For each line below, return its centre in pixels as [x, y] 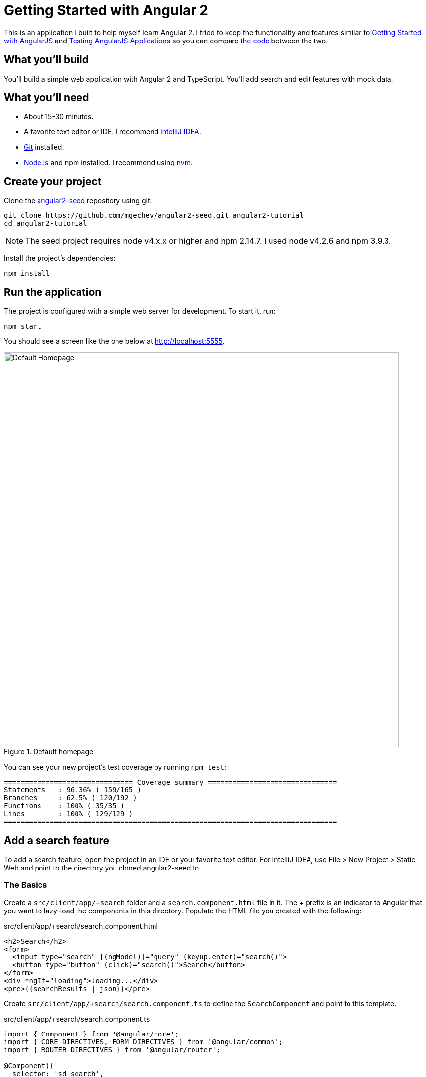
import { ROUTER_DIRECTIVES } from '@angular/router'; [112, 1050]
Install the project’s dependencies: [60, 258]
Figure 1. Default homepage [49, 752]
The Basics [26, 885]
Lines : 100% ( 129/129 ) [69, 814]
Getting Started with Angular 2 [106, 10]
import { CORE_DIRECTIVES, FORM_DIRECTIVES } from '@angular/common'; [143, 1042]
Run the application [53, 292]
